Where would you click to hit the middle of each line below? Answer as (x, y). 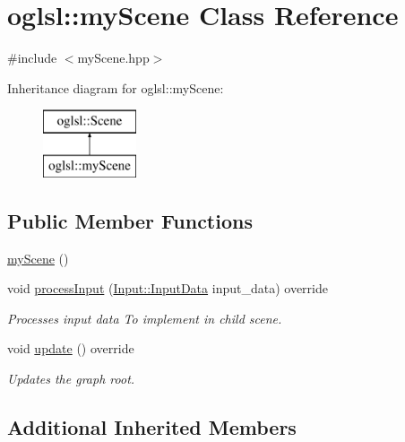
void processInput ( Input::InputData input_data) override (168, 288)
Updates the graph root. (71, 379)
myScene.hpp (113, 58)
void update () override (71, 348)
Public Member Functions (130, 220)
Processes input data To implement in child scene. (145, 318)
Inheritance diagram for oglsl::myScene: (116, 87)
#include (32, 58)
